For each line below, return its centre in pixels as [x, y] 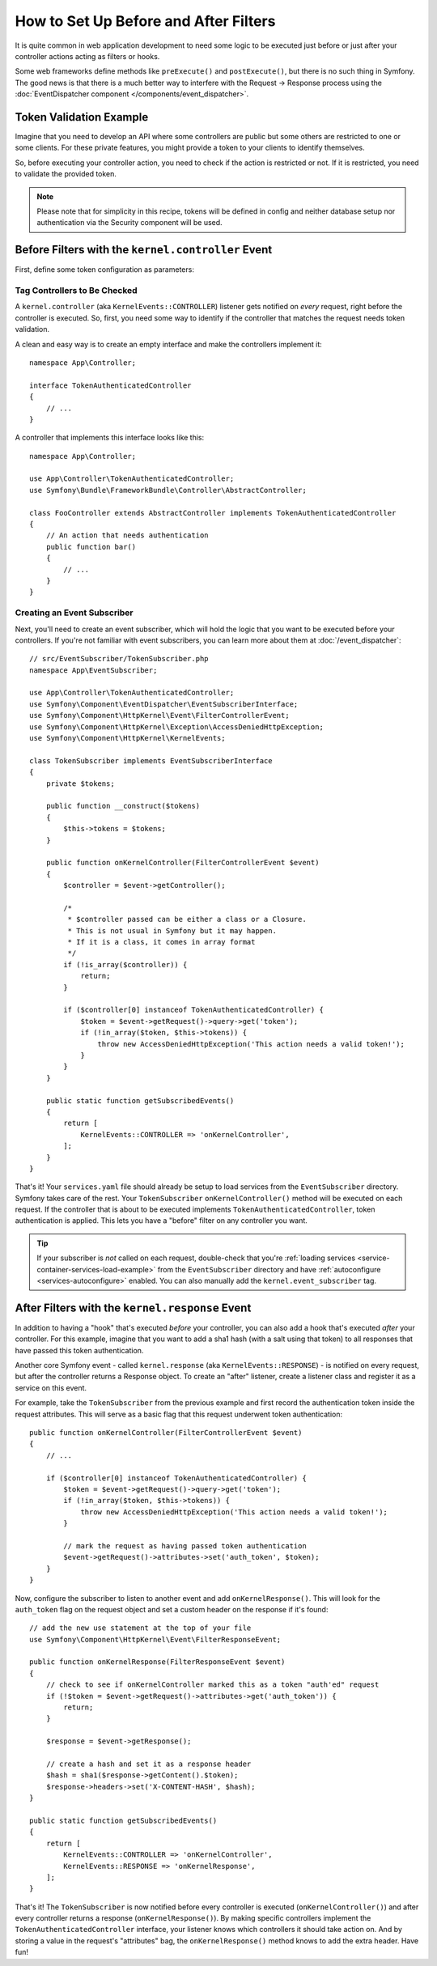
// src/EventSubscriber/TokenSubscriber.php [119, 659]
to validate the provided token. [66, 174]
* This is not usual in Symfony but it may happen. [172, 930]
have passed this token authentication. [79, 1350]
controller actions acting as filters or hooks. [87, 56]
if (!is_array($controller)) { [125, 964]
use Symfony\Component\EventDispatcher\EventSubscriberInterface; [164, 704]
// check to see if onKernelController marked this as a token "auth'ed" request [212, 1685]
